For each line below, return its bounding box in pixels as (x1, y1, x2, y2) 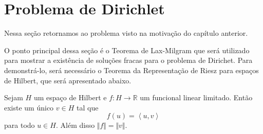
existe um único (4, 102, 54, 113)
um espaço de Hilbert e (33, 92, 107, 103)
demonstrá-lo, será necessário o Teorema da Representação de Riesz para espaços (4, 64, 259, 75)
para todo (4, 120, 35, 130)
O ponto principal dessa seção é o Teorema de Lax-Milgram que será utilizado (4, 44, 250, 55)
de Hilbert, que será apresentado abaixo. (4, 75, 131, 85)
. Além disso (55, 120, 95, 130)
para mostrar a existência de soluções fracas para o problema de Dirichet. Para (4, 55, 253, 65)
